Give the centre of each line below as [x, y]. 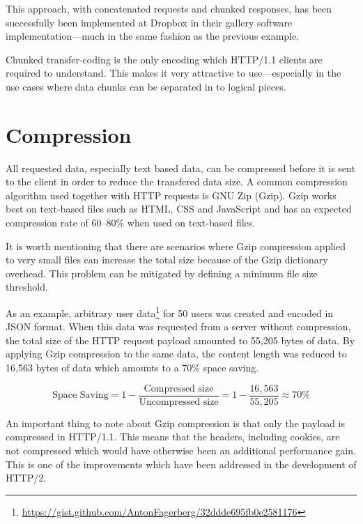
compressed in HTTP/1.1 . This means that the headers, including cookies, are [173, 437]
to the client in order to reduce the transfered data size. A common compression [177, 182]
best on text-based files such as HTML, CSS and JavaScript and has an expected [179, 209]
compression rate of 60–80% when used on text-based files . [131, 223]
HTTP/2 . [26, 478]
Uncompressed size [179, 402]
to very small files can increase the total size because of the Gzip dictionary [167, 260]
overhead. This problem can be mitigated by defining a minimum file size [162, 273]
